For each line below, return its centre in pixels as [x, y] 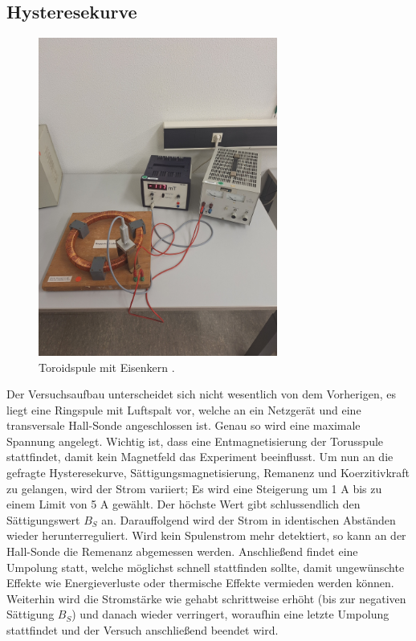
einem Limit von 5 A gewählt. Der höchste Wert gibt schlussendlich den [184, 504]
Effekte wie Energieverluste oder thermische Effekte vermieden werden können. [200, 583]
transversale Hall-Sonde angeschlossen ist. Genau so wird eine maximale [184, 425]
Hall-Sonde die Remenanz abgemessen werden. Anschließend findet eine [182, 551]
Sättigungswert [43, 519]
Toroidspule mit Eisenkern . [107, 367]
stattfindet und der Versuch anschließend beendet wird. [143, 630]
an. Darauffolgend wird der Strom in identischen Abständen [249, 519]
